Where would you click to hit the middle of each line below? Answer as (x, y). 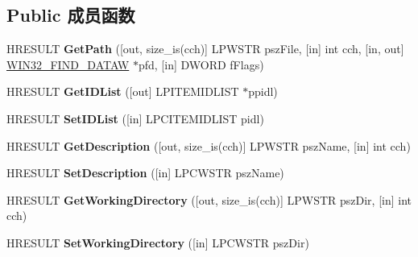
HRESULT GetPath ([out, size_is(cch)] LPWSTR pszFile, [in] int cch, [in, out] (205, 49)
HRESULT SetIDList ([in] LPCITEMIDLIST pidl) (135, 118)
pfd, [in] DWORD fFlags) (201, 64)
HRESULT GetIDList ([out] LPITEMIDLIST (123, 91)
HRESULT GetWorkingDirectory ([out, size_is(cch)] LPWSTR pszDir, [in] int (209, 199)
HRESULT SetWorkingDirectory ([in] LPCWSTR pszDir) (158, 242)
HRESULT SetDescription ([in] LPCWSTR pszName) (145, 173)
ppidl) (263, 91)
